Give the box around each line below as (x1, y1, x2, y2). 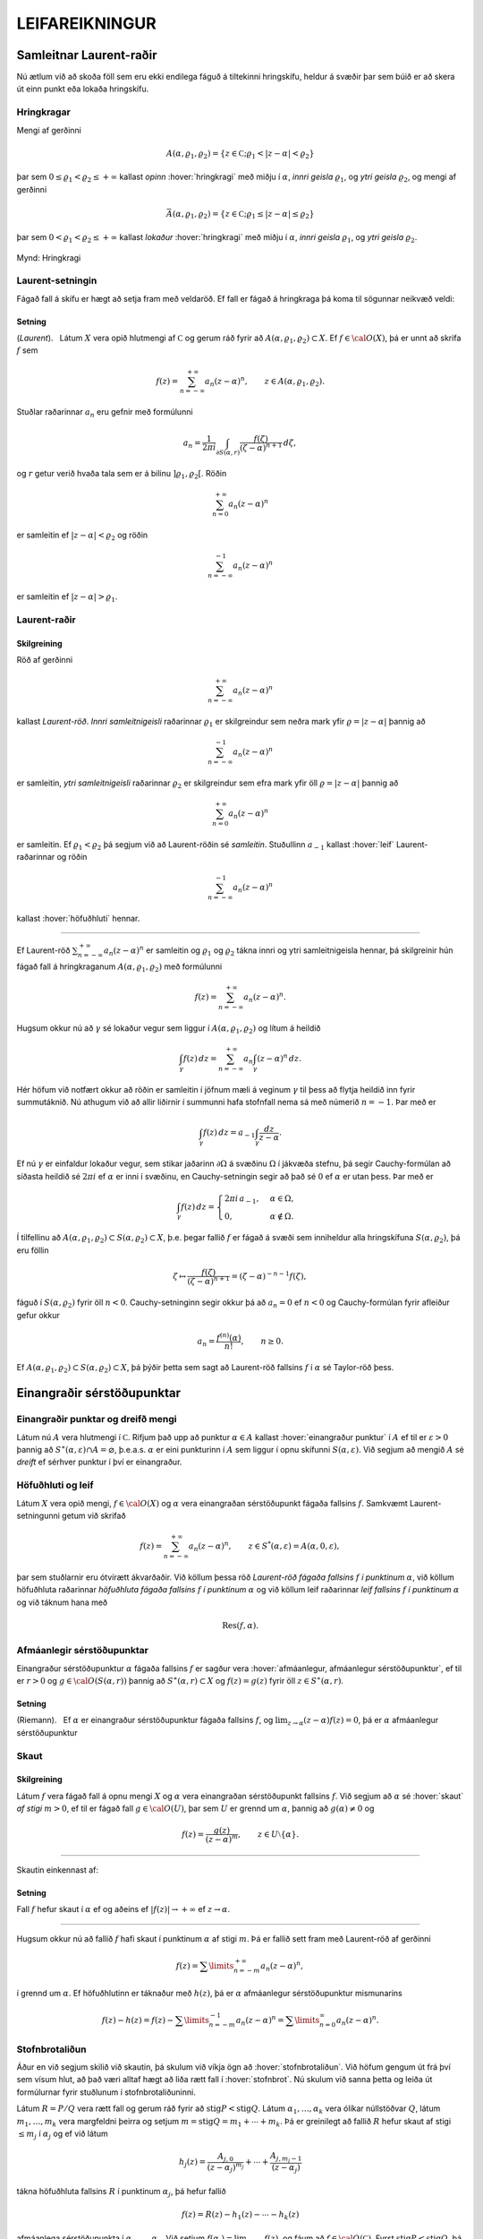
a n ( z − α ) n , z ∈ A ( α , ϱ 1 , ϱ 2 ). (204, 374, 326, 389)
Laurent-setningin (16, 274, 97, 287)
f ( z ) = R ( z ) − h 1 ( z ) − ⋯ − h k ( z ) (181, 2209, 300, 2221)
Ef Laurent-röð (16, 945, 71, 956)
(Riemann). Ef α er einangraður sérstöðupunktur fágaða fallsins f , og (16, 1715, 274, 1726)
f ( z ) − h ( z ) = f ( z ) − (101, 2015, 174, 2026)
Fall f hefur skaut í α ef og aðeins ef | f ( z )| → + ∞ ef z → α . (16, 1904, 231, 1915)
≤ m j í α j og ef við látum (18, 2128, 108, 2140)
